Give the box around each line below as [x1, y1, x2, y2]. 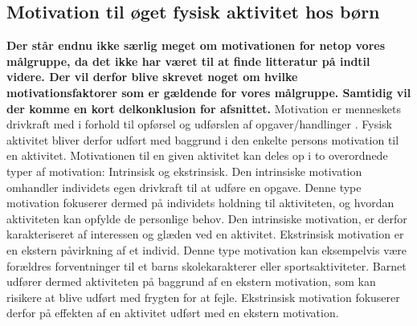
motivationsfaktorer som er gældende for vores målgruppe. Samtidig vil [6, 84, 411, 100]
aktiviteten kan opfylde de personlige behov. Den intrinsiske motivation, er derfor [6, 210, 407, 226]
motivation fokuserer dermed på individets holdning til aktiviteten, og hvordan [6, 194, 395, 211]
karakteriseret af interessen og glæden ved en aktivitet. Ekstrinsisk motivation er [6, 226, 404, 242]
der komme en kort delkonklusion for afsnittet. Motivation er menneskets [6, 100, 401, 116]
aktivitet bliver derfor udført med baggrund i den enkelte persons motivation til [6, 131, 399, 148]
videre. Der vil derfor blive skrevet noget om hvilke [6, 68, 298, 85]
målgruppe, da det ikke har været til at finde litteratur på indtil [6, 52, 370, 69]
